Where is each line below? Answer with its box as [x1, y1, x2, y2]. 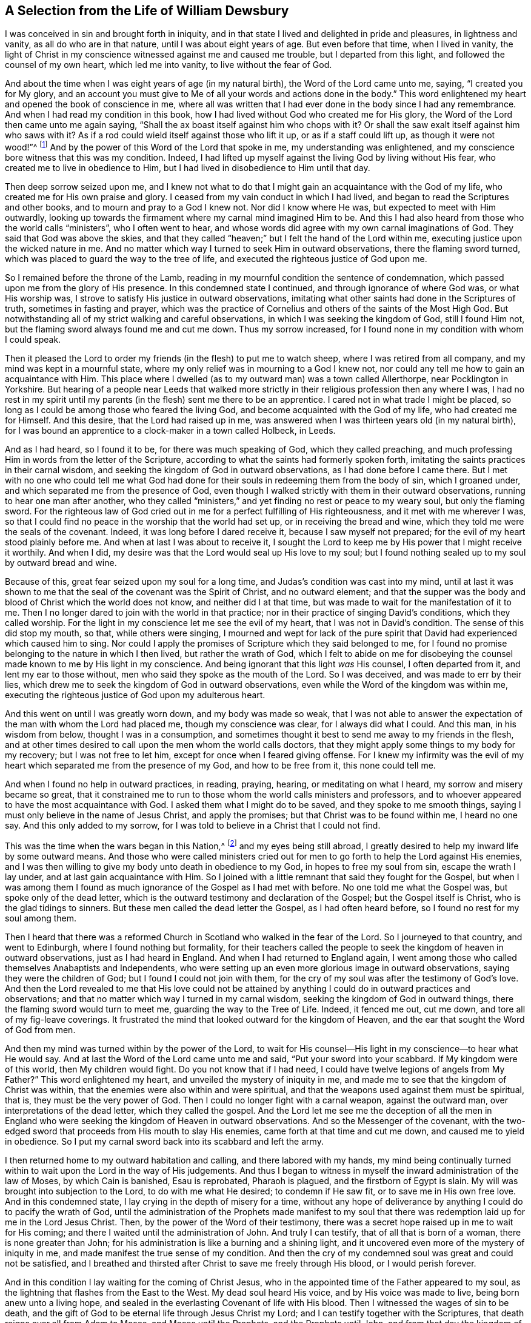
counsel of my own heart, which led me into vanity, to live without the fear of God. [5, 59, 332, 70]
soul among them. [5, 912, 77, 923]
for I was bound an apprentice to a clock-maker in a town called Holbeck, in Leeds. [5, 425, 336, 436]
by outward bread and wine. [5, 557, 117, 568]
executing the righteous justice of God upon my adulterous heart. [5, 690, 265, 701]
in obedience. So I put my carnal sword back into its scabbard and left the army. [5, 1136, 324, 1146]
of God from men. [5, 1024, 76, 1035]
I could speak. [5, 334, 61, 345]
